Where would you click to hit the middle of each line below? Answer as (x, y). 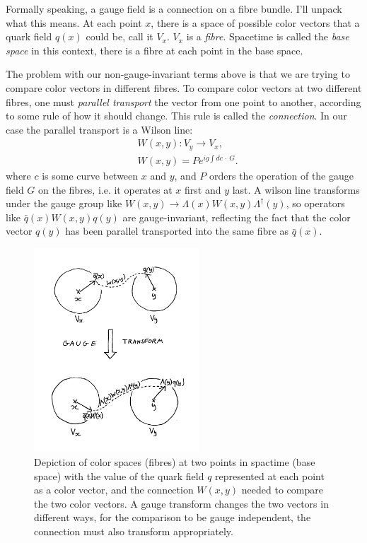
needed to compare (282, 490)
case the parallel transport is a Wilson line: (99, 129)
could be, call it (120, 36)
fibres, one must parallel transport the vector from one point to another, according (183, 101)
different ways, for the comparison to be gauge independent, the (173, 517)
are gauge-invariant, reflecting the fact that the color (237, 217)
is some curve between (90, 175)
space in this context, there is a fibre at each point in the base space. (155, 50)
